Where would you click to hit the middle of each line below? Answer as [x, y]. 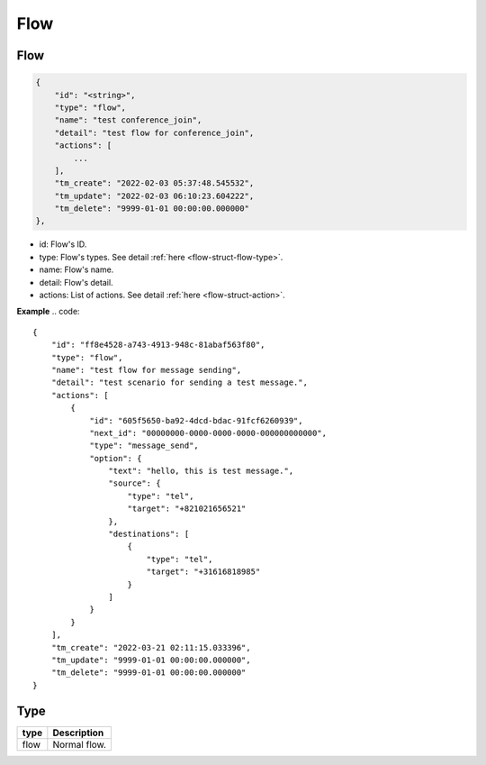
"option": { [116, 458]
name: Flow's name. [76, 269]
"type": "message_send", [144, 446]
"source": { [135, 483]
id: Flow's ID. [63, 244]
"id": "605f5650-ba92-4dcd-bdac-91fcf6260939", [196, 420]
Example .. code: [48, 312]
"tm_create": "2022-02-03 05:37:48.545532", [154, 183]
